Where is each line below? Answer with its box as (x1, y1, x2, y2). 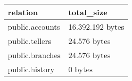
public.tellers (8, 35, 52, 46)
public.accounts (8, 21, 60, 32)
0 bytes (68, 63, 93, 75)
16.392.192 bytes (68, 21, 124, 32)
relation (8, 6, 38, 18)
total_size (68, 6, 108, 18)
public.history (8, 63, 55, 75)
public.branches (8, 49, 61, 61)
